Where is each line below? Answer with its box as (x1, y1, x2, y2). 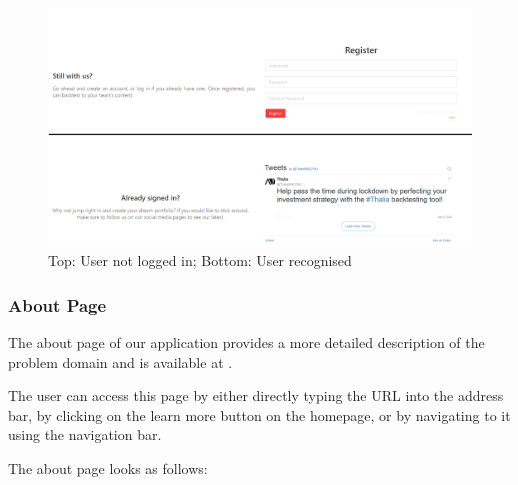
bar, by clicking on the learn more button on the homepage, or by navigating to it (8, 404, 511, 425)
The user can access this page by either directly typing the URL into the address (8, 385, 504, 406)
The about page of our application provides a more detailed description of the (8, 331, 485, 352)
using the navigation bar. (8, 424, 162, 445)
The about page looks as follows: (8, 457, 208, 478)
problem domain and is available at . (8, 351, 233, 372)
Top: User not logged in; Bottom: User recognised (48, 250, 352, 271)
